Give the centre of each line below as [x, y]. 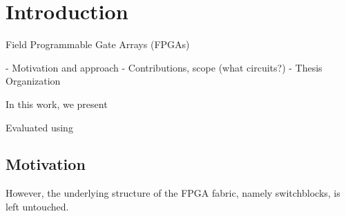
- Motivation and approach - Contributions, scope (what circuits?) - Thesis [164, 67]
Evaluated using [39, 127]
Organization [33, 81]
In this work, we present [57, 104]
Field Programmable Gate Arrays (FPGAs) [98, 44]
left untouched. [37, 206]
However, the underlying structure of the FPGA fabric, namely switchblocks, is [173, 193]
